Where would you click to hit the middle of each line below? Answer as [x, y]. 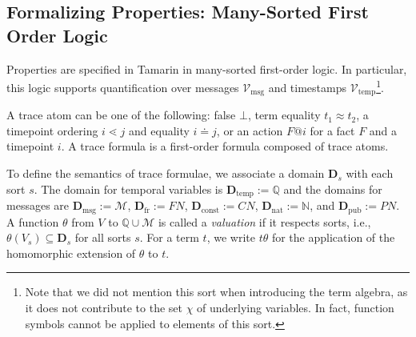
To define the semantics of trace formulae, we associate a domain [166, 173]
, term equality [284, 115]
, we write [231, 237]
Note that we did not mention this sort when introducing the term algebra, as [216, 292]
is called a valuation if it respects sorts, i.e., [264, 221]
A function [33, 221]
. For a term [169, 237]
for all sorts [103, 237]
